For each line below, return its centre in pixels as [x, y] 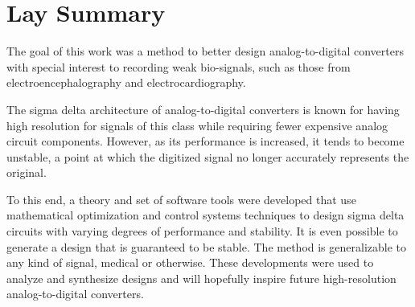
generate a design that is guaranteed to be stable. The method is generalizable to [206, 246]
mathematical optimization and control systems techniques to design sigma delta [205, 215]
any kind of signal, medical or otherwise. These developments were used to [190, 262]
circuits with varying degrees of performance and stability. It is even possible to [202, 231]
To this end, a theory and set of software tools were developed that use [181, 199]
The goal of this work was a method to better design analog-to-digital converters [205, 51]
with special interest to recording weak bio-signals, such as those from [179, 66]
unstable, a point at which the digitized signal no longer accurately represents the [208, 156]
